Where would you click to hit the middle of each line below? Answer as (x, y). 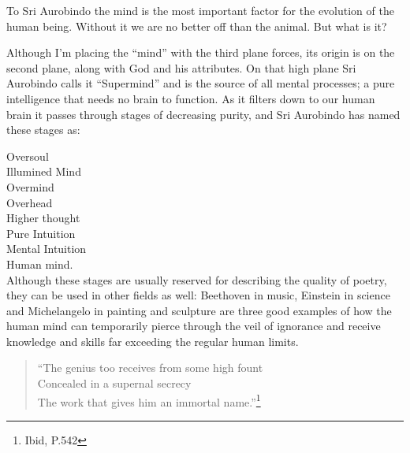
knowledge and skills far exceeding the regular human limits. (153, 341)
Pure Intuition (41, 233)
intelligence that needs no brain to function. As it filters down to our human (191, 98)
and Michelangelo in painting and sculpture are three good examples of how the (199, 310)
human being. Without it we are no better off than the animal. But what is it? (197, 26)
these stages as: (43, 130)
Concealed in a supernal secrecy (114, 383)
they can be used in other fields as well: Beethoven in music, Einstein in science (198, 295)
